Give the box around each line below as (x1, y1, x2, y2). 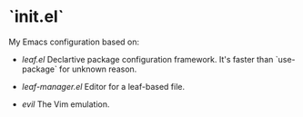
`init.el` (8, 6, 65, 27)
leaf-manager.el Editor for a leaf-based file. (21, 81, 186, 92)
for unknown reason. (59, 63, 137, 74)
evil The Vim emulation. (21, 98, 110, 110)
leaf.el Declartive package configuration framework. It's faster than (21, 54, 274, 64)
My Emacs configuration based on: (8, 36, 140, 47)
